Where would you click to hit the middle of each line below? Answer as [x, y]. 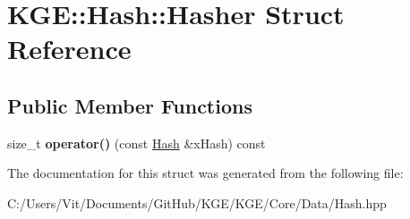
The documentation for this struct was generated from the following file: [205, 173]
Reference [69, 49]
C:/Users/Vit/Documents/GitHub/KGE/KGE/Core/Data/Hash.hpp [197, 202]
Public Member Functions [130, 105]
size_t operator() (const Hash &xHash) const [137, 143]
